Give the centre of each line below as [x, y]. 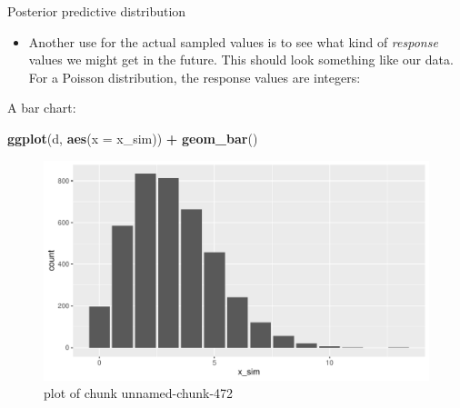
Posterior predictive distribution [97, 11]
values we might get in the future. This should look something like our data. [241, 60]
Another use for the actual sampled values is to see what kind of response [233, 41]
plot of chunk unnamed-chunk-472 [139, 393]
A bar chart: [42, 108]
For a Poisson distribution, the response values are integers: [195, 77]
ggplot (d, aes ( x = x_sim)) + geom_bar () [133, 138]
